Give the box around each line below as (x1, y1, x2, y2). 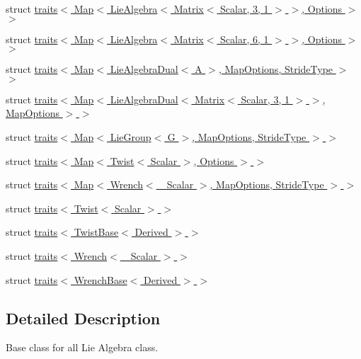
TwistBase (74, 224, 119, 239)
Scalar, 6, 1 (220, 31, 269, 46)
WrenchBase (74, 272, 127, 287)
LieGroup (110, 129, 151, 144)
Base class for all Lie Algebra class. (6, 340, 159, 355)
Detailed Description (6, 307, 161, 329)
